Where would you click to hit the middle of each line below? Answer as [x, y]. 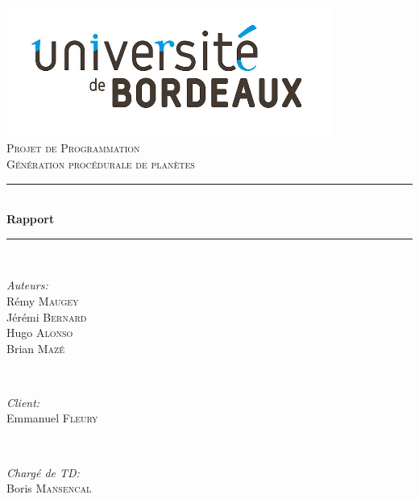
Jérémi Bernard [47, 316]
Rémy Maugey [43, 300]
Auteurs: [27, 285]
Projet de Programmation [73, 148]
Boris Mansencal [49, 488]
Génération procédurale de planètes [101, 163]
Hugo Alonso [40, 333]
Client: [23, 402]
